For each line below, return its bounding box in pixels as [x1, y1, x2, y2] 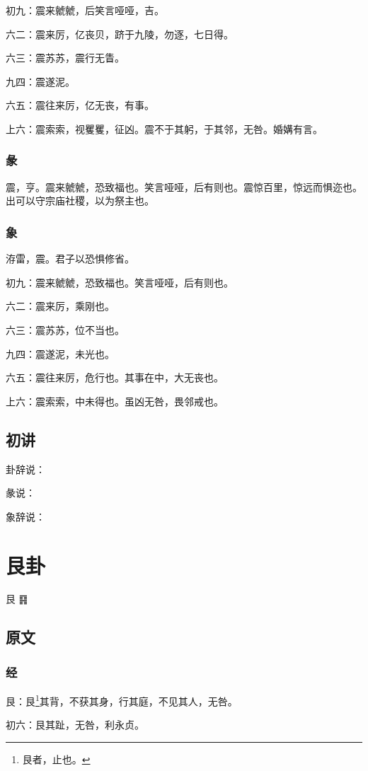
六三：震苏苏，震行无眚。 [6, 50, 125, 65]
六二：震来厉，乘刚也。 [6, 298, 115, 313]
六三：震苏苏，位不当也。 [6, 322, 125, 337]
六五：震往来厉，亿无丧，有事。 [6, 98, 154, 112]
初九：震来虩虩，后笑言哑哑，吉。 [6, 3, 164, 17]
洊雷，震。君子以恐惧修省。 [6, 251, 134, 266]
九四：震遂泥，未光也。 [6, 346, 115, 361]
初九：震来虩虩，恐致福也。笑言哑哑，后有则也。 [6, 274, 234, 289]
